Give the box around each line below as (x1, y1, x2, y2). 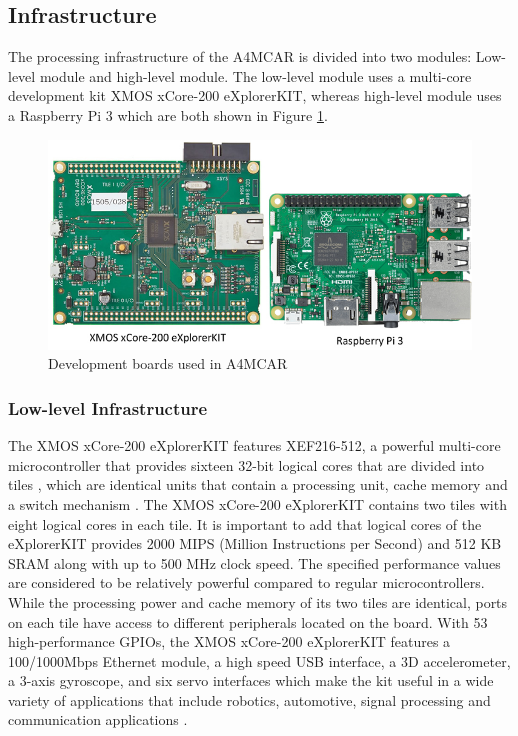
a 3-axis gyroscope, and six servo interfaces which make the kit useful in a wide (8, 670, 494, 691)
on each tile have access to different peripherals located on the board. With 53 (8, 611, 488, 632)
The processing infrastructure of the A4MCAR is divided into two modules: (8, 46, 472, 67)
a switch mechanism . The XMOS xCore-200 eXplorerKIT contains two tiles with (8, 493, 507, 514)
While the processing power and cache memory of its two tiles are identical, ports (8, 591, 508, 612)
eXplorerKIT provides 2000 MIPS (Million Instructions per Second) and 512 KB (8, 533, 502, 554)
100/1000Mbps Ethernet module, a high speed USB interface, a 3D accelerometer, (8, 650, 511, 671)
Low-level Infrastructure (8, 395, 208, 420)
